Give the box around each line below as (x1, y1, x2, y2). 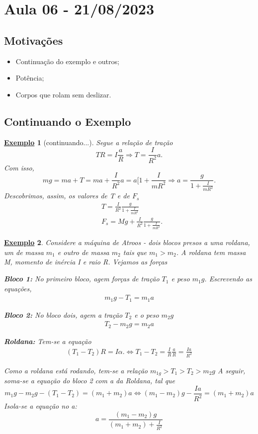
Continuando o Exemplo (4, 113, 131, 129)
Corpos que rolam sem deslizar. (15, 89, 111, 99)
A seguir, (218, 365, 246, 375)
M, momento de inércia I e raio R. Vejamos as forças (4, 257, 168, 267)
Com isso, (4, 162, 34, 173)
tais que (123, 247, 147, 257)
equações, (4, 283, 32, 293)
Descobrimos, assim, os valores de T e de (4, 190, 130, 201)
